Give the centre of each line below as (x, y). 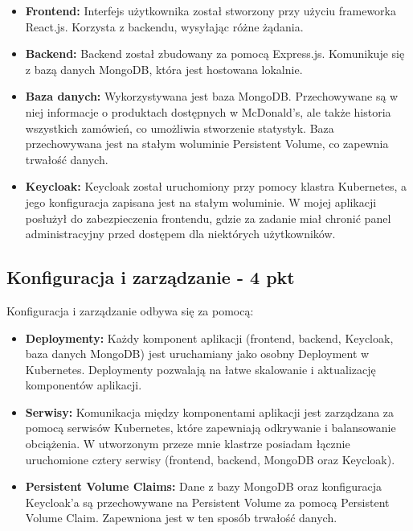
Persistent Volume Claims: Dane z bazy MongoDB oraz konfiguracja (203, 486)
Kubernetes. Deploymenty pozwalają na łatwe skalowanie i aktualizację (200, 369)
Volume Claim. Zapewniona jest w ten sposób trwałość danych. (181, 518)
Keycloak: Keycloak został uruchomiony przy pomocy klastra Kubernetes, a (216, 186)
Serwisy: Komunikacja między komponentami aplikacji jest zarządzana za (210, 412)
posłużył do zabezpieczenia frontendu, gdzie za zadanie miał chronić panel (208, 218)
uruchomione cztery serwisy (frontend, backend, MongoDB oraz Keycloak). (210, 459)
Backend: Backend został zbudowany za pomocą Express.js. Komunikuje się (215, 54)
